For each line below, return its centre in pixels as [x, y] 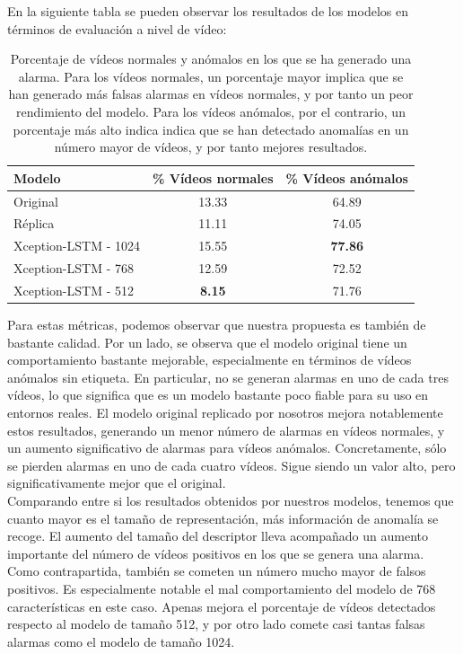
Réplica [34, 223]
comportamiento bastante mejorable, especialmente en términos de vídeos [210, 360]
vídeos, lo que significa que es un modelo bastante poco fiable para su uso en [218, 395]
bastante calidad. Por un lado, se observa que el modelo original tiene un [207, 342]
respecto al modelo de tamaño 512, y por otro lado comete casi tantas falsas [216, 624]
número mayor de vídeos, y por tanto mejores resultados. [211, 147]
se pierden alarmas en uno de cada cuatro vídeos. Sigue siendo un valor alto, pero [231, 465]
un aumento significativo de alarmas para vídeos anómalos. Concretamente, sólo [227, 448]
